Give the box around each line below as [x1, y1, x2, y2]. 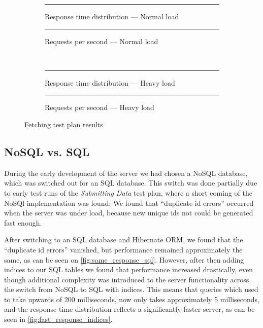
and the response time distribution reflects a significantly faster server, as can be [4, 304, 255, 314]
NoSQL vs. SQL [4, 143, 90, 159]
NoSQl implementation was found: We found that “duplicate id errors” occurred [4, 197, 254, 208]
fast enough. [4, 217, 42, 228]
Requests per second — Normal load [45, 35, 158, 46]
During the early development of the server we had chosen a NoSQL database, [4, 167, 248, 178]
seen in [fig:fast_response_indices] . [4, 314, 113, 324]
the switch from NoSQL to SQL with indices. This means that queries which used [4, 284, 258, 295]
